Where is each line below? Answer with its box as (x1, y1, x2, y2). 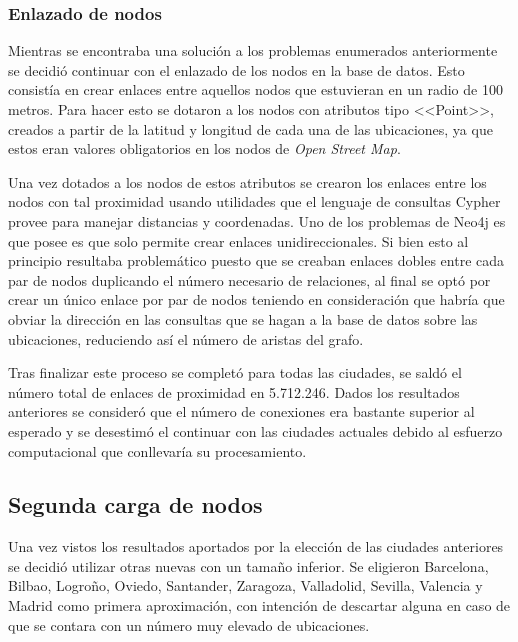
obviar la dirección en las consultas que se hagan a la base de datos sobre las (8, 308, 478, 329)
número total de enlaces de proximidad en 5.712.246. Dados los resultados (8, 381, 460, 402)
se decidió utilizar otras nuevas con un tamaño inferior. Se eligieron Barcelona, (8, 555, 489, 576)
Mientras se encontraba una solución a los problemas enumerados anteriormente (8, 40, 498, 61)
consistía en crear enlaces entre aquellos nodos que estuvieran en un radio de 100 (8, 79, 503, 100)
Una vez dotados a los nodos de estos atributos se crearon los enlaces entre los (8, 171, 487, 192)
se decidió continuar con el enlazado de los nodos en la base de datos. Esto (8, 59, 465, 80)
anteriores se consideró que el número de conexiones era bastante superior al (8, 401, 475, 422)
